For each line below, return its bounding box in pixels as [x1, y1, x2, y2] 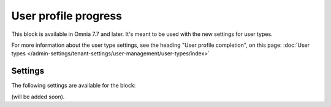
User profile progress [11, 9, 123, 22]
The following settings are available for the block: [11, 82, 136, 89]
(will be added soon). [11, 93, 65, 100]
